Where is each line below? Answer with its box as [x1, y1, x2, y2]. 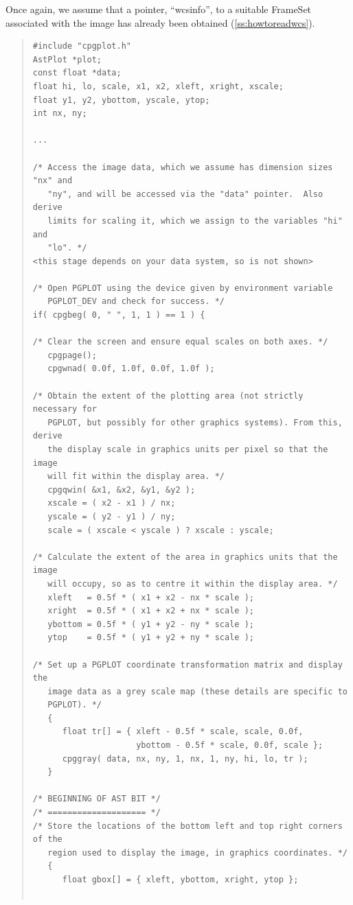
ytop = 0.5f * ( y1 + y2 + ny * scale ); [47, 633, 254, 643]
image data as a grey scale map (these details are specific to [47, 686, 348, 696]
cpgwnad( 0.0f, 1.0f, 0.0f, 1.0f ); [47, 364, 215, 374]
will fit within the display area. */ [47, 471, 225, 482]
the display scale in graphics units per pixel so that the [47, 445, 328, 454]
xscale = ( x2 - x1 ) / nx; [47, 498, 176, 508]
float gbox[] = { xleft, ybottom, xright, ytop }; [62, 875, 299, 884]
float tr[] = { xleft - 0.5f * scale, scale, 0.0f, [62, 727, 304, 737]
